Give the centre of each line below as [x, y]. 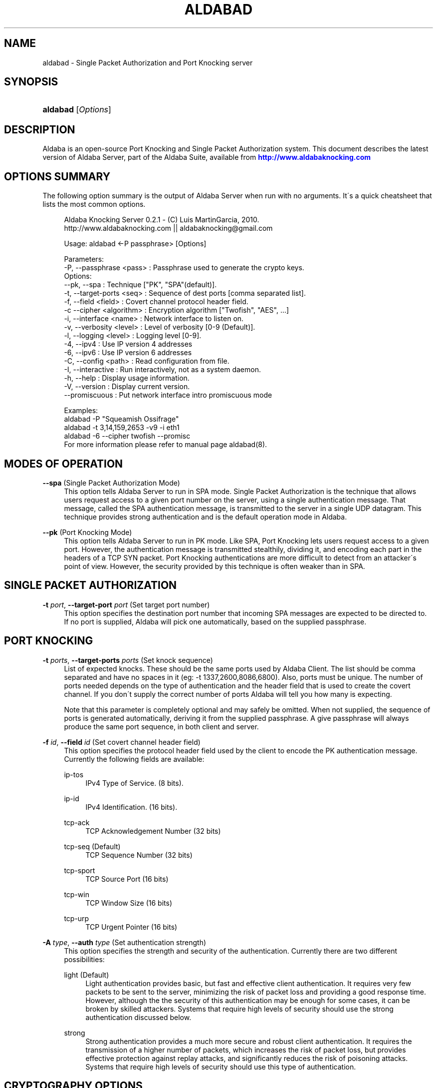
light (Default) [87, 975]
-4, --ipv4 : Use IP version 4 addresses [128, 344]
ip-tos [74, 774]
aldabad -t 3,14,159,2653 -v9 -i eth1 [122, 428]
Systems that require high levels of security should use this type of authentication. [221, 1067]
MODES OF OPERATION [64, 464]
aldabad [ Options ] [77, 110]
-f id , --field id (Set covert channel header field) [121, 742]
